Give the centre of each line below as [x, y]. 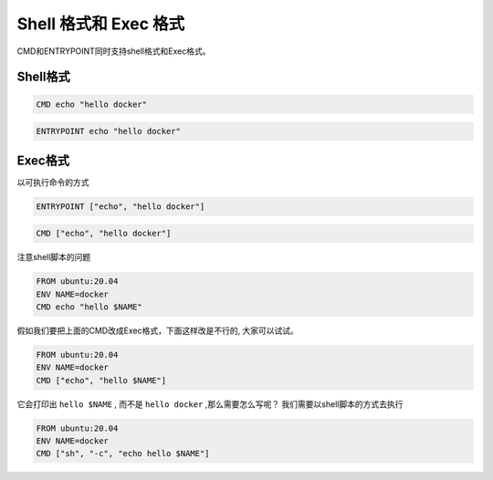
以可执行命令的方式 [53, 182]
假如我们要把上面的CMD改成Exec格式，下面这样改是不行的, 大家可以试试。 [157, 330]
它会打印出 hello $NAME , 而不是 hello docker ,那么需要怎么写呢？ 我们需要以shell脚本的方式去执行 [210, 404]
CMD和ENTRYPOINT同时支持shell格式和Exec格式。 [114, 51]
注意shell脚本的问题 [54, 257]
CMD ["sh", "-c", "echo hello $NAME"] [123, 454]
